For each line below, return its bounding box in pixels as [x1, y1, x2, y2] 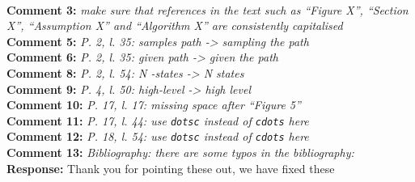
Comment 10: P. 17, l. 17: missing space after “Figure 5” [6, 96, 301, 113]
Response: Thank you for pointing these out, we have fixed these [6, 159, 335, 176]
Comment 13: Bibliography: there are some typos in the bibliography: [6, 144, 354, 161]
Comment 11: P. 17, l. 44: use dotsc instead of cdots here [6, 112, 309, 129]
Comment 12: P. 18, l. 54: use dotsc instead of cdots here [6, 128, 309, 145]
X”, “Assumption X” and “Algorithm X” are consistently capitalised [6, 17, 343, 34]
